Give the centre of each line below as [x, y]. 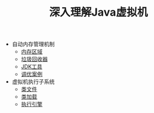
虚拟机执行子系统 [33, 82]
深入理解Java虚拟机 [98, 12]
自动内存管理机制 [33, 44]
